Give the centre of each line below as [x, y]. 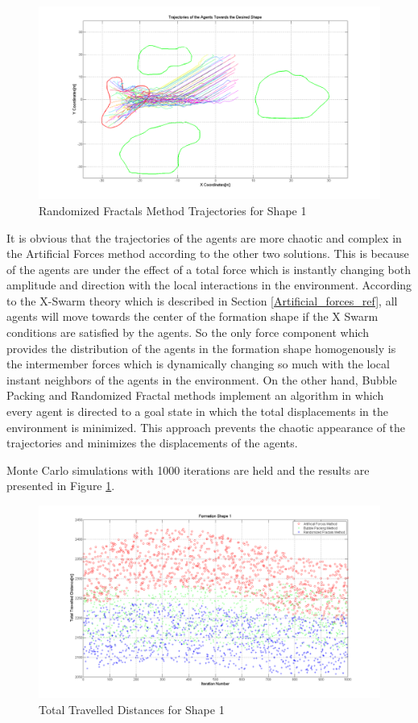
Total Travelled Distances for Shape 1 [132, 709]
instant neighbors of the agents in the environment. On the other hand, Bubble [202, 379]
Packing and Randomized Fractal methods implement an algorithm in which [195, 395]
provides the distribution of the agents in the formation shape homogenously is [201, 348]
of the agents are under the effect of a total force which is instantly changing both [209, 269]
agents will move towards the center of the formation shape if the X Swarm [192, 316]
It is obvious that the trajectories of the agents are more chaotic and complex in [204, 237]
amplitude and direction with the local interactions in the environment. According [209, 285]
